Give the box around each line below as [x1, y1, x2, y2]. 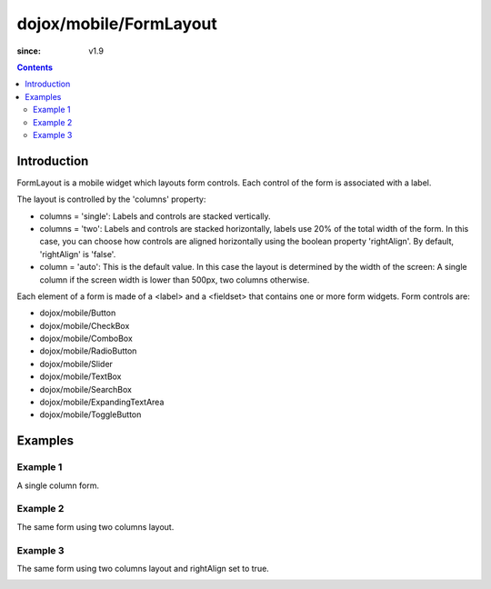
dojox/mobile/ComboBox [39, 333, 134, 344]
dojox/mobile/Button [39, 307, 116, 318]
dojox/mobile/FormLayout [16, 14, 218, 34]
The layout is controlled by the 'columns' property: [16, 194, 206, 205]
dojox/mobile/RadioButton [39, 345, 137, 356]
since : [16, 45, 41, 56]
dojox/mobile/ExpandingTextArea [39, 396, 165, 408]
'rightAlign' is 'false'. [39, 248, 116, 259]
